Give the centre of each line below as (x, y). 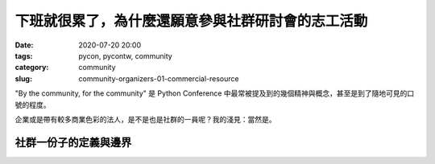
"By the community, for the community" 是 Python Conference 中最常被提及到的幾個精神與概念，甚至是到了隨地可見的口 (215, 93)
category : (32, 68)
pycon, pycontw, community (125, 55)
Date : (24, 45)
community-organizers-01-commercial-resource (159, 78)
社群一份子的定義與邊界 (73, 142)
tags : (24, 55)
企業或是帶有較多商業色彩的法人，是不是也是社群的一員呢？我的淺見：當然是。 (145, 119)
